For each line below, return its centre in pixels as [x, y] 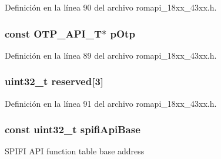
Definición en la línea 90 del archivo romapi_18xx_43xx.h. [111, 7]
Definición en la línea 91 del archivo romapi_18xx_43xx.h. [111, 103]
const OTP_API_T [53, 33]
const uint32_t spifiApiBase [73, 129]
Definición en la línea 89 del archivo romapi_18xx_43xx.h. [111, 55]
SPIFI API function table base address [75, 151]
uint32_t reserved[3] [54, 81]
